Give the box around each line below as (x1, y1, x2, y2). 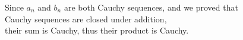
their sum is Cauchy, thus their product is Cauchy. (5, 24, 189, 36)
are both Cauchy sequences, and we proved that (64, 1, 238, 13)
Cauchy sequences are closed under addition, (5, 12, 167, 25)
